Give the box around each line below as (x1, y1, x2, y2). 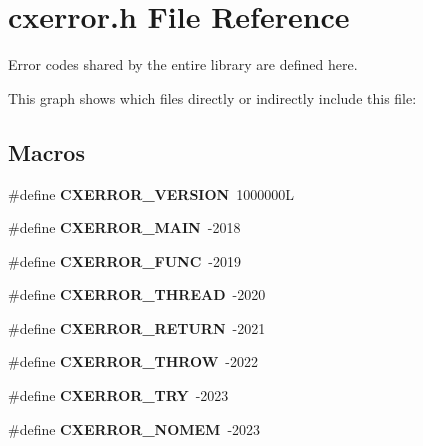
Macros (8, 136, 85, 167)
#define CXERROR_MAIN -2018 (8, 217, 241, 238)
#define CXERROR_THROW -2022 (8, 351, 258, 372)
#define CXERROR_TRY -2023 (8, 385, 229, 406)
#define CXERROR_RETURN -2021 (8, 317, 266, 338)
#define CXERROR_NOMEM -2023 (8, 418, 261, 439)
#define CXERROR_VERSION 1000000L (8, 183, 294, 204)
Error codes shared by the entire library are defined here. (8, 54, 358, 75)
